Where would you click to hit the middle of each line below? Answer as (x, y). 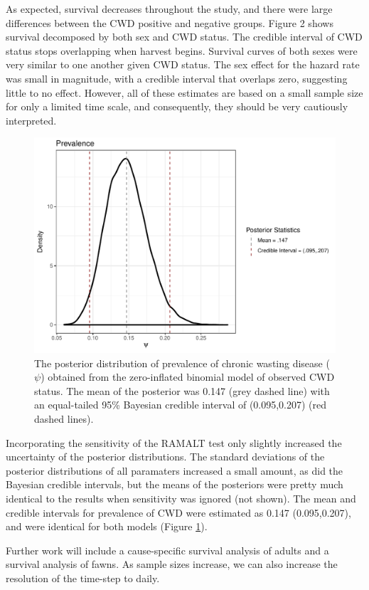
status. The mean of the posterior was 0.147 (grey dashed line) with (182, 390)
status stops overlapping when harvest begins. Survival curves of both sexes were (182, 50)
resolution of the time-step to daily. (83, 578)
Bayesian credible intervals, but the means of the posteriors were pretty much (175, 484)
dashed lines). (64, 418)
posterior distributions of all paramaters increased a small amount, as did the (175, 470)
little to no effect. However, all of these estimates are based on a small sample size (184, 92)
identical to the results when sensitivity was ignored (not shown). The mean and (181, 498)
